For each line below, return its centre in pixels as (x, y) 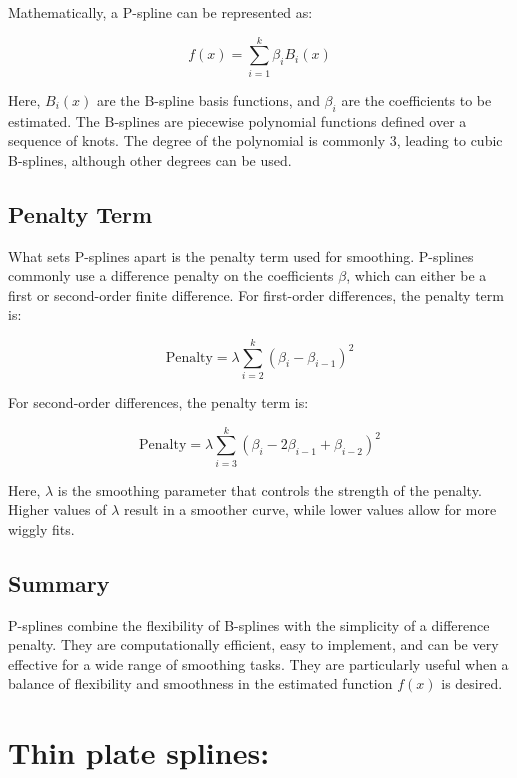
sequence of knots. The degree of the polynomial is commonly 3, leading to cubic (255, 140)
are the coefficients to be (416, 99)
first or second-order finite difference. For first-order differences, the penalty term (256, 294)
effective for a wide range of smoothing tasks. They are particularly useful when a (258, 663)
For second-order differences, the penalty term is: (158, 402)
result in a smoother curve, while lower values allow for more (310, 509)
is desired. (472, 683)
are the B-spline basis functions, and (208, 99)
